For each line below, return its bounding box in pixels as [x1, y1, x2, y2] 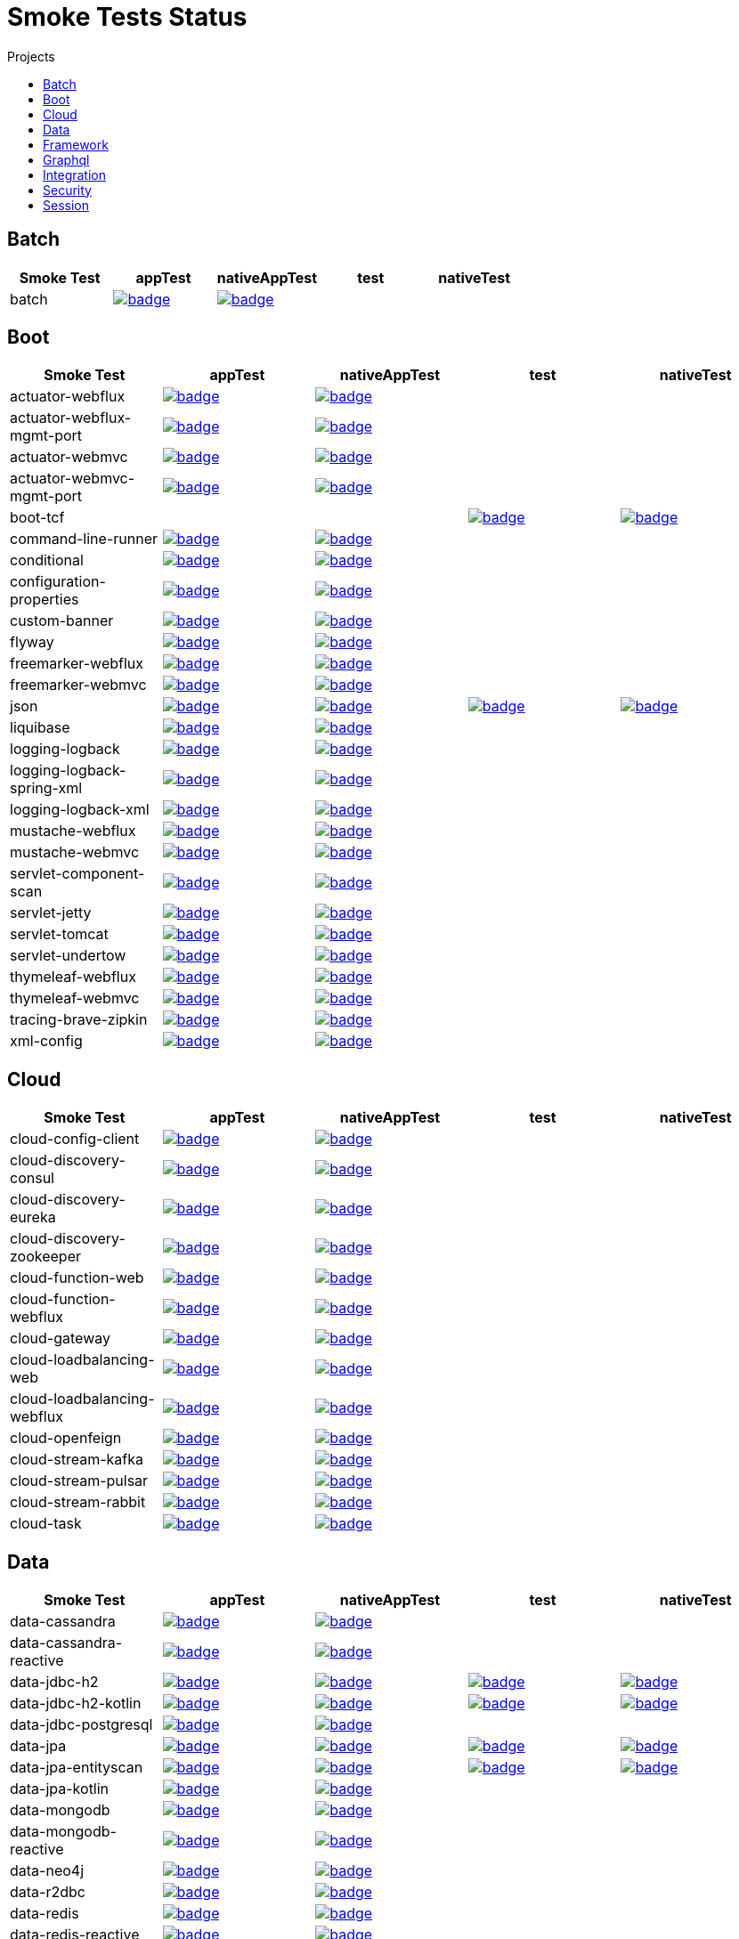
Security [43, 182, 92, 198]
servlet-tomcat [10, 925, 109, 944]
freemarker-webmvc [10, 676, 147, 694]
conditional [10, 551, 84, 570]
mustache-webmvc [10, 843, 140, 862]
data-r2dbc [10, 1883, 85, 1902]
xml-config [10, 1032, 83, 1051]
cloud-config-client [10, 1130, 140, 1148]
